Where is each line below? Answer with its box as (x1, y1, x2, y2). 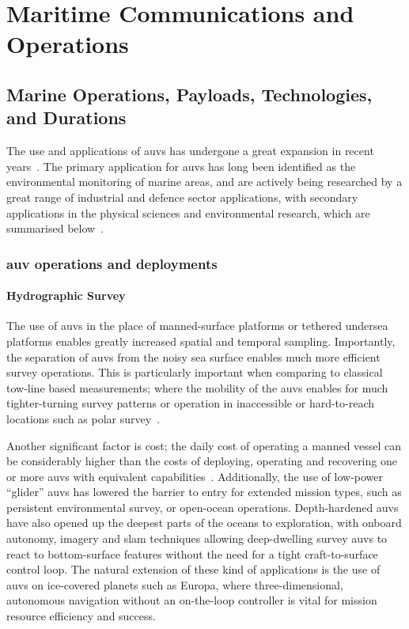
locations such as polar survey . (6, 410, 161, 426)
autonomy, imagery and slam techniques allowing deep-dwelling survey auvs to (6, 530, 388, 547)
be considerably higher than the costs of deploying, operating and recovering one (6, 453, 397, 469)
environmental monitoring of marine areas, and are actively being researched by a (6, 173, 403, 190)
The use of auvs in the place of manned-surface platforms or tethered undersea (6, 317, 388, 334)
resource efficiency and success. (6, 608, 156, 624)
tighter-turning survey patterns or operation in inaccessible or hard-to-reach (6, 395, 375, 411)
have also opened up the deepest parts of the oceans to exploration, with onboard (6, 514, 402, 531)
